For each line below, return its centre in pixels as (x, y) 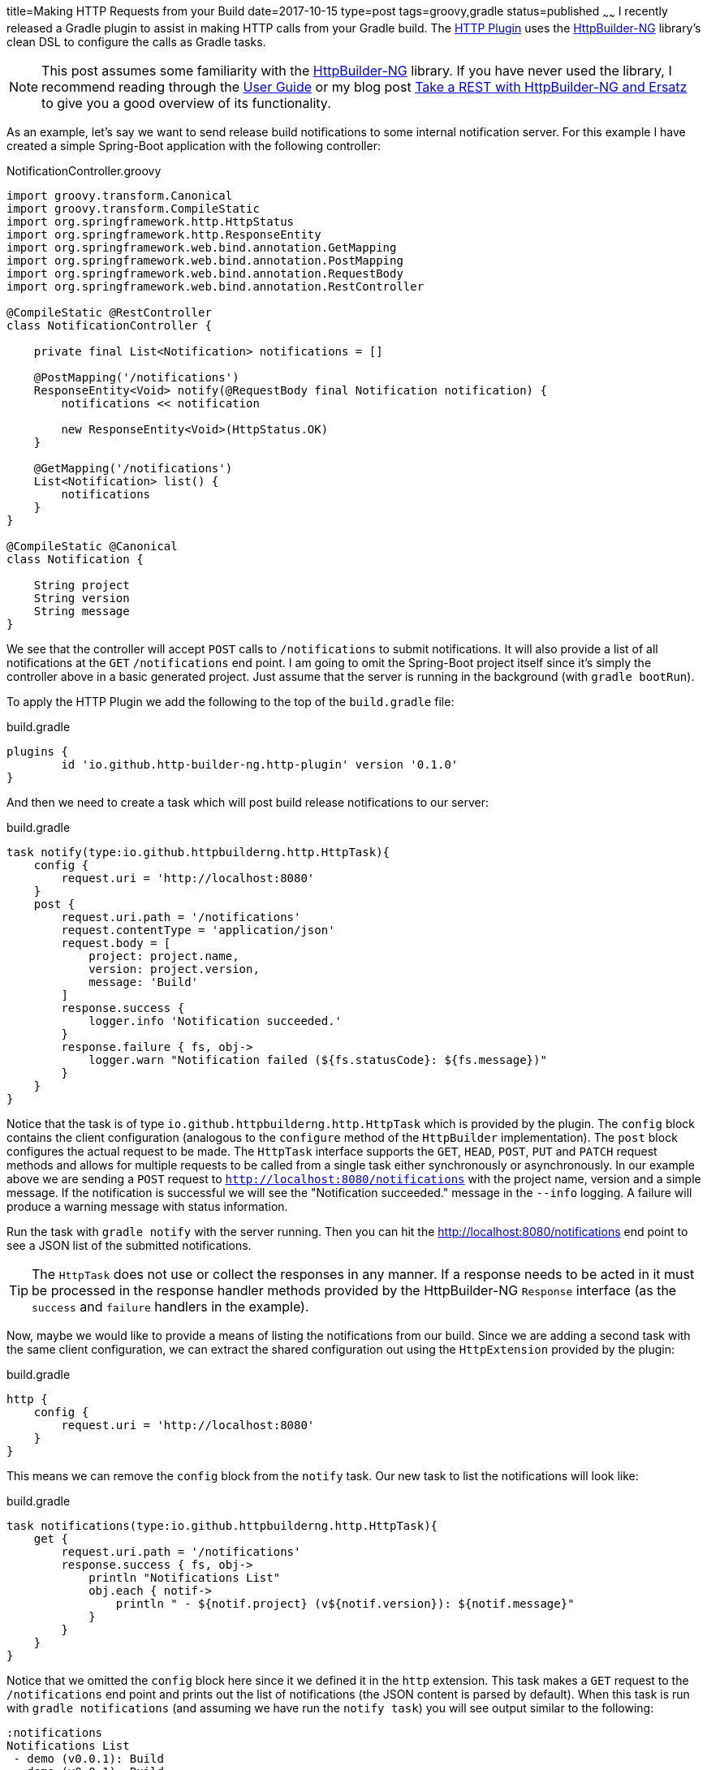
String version (82, 598)
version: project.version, (174, 969)
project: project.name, (164, 956)
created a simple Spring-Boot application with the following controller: (194, 145)
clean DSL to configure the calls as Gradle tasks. (136, 41)
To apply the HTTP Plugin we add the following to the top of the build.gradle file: (231, 701)
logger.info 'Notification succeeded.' (216, 1021)
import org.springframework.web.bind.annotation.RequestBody (205, 273)
